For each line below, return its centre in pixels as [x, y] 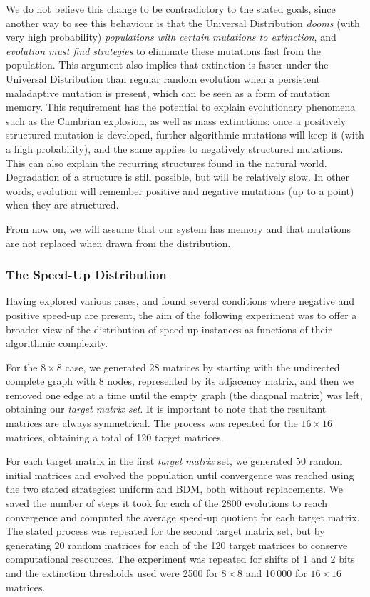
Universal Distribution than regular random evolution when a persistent [163, 78]
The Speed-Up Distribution [86, 275]
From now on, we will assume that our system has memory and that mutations [179, 228]
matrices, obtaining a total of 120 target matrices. [115, 437]
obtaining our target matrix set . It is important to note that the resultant [166, 409]
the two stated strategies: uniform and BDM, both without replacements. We [174, 489]
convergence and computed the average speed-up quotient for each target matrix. [183, 517]
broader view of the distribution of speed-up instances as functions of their [169, 329]
